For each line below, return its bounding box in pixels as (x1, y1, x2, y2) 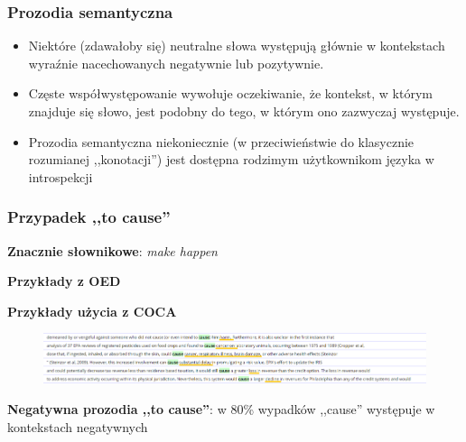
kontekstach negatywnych (7, 417, 148, 436)
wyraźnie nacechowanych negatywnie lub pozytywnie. (28, 53, 324, 72)
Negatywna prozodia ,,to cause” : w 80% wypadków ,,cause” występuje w (7, 400, 435, 419)
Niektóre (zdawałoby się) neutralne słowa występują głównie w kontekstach (28, 36, 445, 55)
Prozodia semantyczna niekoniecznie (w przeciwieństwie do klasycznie (28, 132, 415, 151)
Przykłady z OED (7, 272, 121, 290)
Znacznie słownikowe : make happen (7, 241, 218, 260)
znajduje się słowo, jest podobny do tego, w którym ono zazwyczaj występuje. (28, 102, 460, 120)
